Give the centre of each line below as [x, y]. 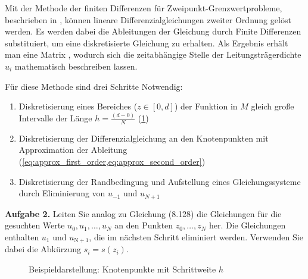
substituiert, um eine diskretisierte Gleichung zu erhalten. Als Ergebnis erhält [147, 43]
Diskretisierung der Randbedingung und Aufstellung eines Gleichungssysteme [160, 181]
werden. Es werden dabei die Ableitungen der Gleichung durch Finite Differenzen [153, 31]
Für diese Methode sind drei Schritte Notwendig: [94, 86]
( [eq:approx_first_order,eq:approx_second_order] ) [112, 162]
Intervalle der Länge [55, 118]
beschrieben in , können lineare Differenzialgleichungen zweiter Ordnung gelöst [148, 19]
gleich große [273, 106]
